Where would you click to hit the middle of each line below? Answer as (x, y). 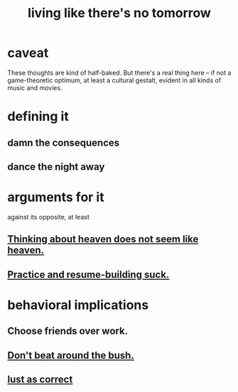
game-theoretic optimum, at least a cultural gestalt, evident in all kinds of (114, 80)
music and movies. (35, 87)
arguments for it (56, 197)
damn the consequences (64, 142)
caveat (28, 53)
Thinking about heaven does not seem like (103, 239)
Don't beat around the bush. (71, 355)
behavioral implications (78, 305)
